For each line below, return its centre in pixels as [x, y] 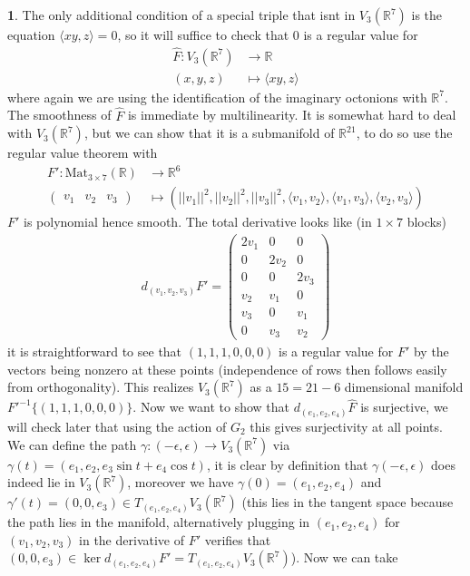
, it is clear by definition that [287, 464]
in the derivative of [132, 539]
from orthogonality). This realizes [101, 387]
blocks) [426, 222]
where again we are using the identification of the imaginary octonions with [217, 97]
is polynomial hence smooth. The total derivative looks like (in [198, 222]
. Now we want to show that [211, 407]
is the [427, 15]
